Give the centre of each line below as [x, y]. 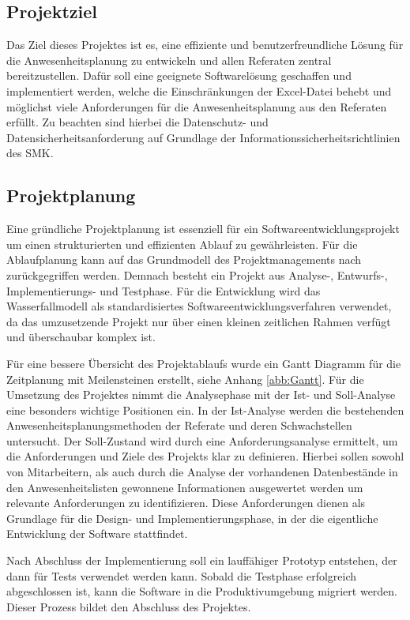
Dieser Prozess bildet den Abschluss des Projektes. [129, 606]
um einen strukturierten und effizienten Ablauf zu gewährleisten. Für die [182, 244]
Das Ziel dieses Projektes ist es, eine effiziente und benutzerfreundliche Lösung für [205, 45]
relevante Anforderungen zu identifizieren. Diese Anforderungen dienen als [186, 503]
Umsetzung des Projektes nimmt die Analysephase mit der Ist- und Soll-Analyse [201, 395]
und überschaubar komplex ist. [81, 337]
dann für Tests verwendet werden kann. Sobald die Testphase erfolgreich [182, 575]
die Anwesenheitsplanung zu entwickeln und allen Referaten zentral [169, 60]
